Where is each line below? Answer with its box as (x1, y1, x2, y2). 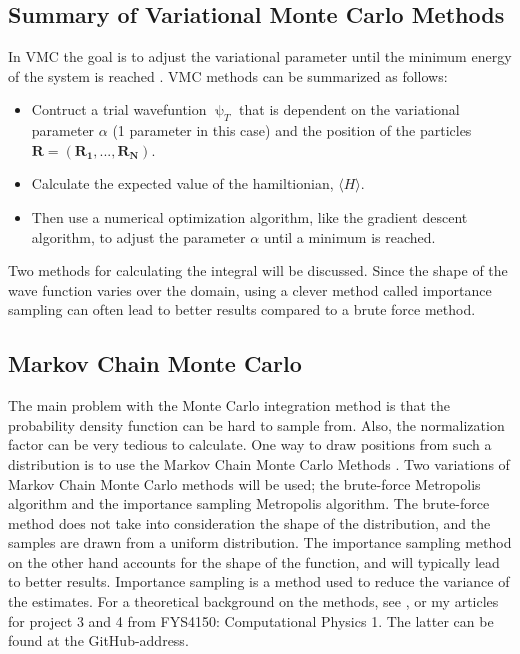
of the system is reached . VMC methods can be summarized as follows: (8, 65, 448, 86)
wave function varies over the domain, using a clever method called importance (8, 279, 492, 300)
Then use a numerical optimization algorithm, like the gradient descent (31, 206, 468, 227)
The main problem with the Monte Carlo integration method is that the (8, 395, 450, 416)
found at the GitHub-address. (8, 630, 189, 651)
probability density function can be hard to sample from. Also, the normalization (8, 414, 505, 435)
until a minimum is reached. (263, 226, 436, 247)
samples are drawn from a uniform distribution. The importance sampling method (8, 532, 512, 553)
